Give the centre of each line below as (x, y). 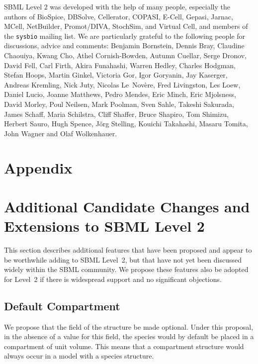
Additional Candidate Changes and (127, 206)
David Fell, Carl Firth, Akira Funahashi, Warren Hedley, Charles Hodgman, (120, 65)
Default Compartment (62, 306)
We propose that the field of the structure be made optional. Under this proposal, (129, 326)
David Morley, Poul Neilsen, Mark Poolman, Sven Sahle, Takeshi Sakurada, (119, 104)
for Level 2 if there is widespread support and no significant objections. (113, 279)
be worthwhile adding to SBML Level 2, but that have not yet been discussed (123, 259)
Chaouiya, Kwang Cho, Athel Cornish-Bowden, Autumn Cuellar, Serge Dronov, (125, 55)
